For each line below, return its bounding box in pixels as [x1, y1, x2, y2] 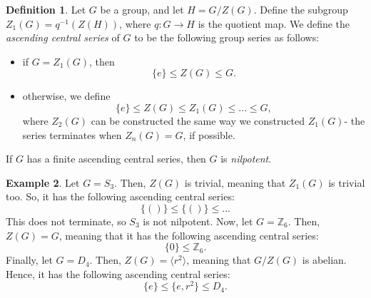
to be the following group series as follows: [134, 30, 320, 45]
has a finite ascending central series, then [26, 151, 206, 166]
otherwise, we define [22, 88, 111, 103]
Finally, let [6, 252, 53, 267]
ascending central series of [6, 30, 120, 45]
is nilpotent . [220, 151, 272, 166]
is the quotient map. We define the [198, 16, 350, 31]
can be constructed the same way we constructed [91, 113, 305, 128]
